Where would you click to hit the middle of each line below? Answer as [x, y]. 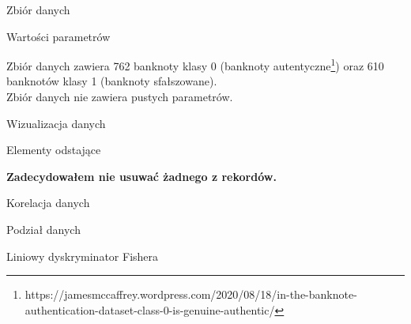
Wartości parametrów [58, 36]
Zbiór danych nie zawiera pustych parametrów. [120, 97]
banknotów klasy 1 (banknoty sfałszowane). [112, 81]
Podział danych [43, 229]
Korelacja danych [48, 203]
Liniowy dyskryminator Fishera [83, 256]
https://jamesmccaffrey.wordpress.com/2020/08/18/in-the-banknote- [191, 294]
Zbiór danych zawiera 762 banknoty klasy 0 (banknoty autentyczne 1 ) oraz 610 [195, 64]
